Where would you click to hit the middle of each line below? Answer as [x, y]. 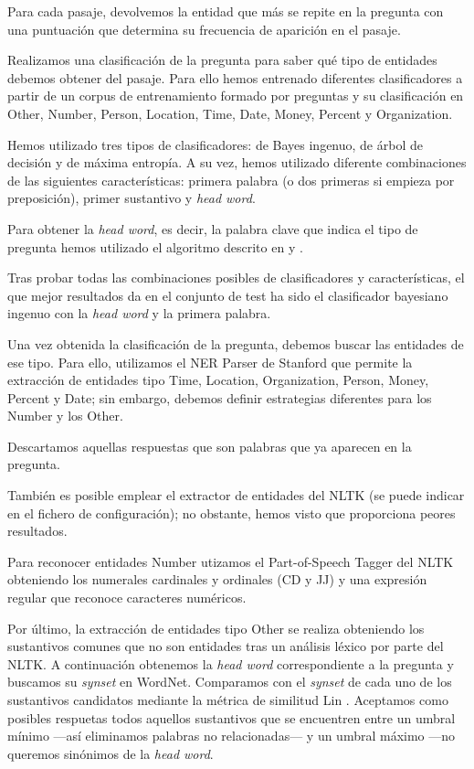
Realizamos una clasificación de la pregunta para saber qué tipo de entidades [222, 60]
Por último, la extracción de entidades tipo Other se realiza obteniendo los [216, 628]
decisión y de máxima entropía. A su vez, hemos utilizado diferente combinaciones [237, 162]
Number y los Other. [65, 416]
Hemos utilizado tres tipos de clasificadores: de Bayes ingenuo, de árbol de [215, 144]
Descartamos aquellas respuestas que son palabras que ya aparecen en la [210, 446]
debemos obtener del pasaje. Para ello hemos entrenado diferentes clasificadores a [235, 77]
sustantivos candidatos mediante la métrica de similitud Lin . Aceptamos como [228, 700]
